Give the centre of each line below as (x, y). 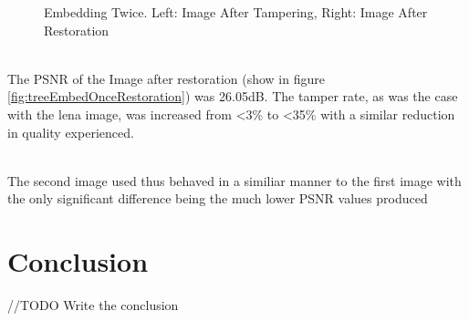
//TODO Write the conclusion (93, 305)
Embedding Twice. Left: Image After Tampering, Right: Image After (236, 12)
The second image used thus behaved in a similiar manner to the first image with (234, 180)
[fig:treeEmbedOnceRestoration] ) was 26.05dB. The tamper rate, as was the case (233, 96)
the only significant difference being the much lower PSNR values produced (218, 198)
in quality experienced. (71, 132)
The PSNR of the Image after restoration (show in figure (166, 78)
